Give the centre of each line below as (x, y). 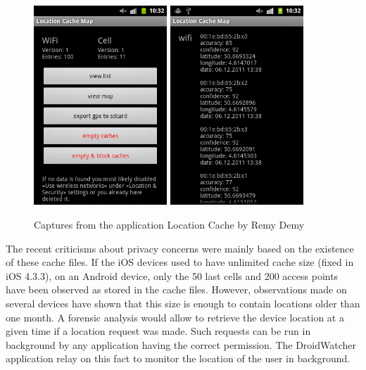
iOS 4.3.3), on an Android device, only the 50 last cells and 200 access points (172, 275)
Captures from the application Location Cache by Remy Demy (169, 225)
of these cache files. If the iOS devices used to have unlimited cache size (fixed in (180, 262)
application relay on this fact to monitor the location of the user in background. (178, 358)
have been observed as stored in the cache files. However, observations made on (176, 289)
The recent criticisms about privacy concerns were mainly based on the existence (180, 248)
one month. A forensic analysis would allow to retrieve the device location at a (175, 317)
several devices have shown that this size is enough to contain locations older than (183, 304)
